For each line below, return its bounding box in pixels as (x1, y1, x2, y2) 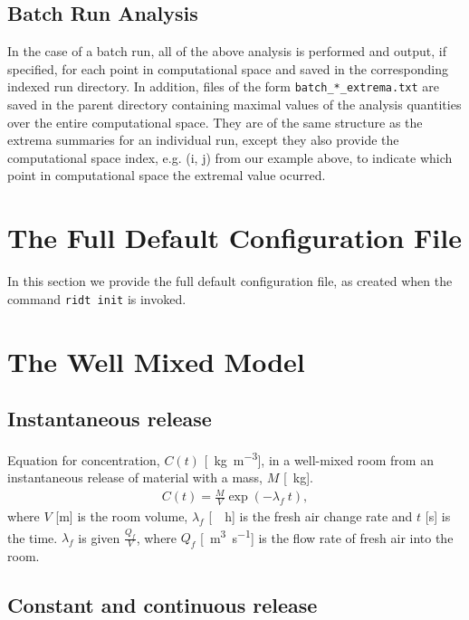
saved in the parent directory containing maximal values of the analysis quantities (7, 95, 462, 114)
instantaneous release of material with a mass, (7, 468, 263, 487)
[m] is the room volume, (55, 507, 188, 526)
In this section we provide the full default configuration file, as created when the (7, 272, 453, 291)
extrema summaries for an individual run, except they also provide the (7, 130, 399, 149)
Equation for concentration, (7, 450, 160, 469)
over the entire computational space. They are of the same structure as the (7, 112, 423, 131)
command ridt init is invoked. (7, 289, 187, 308)
